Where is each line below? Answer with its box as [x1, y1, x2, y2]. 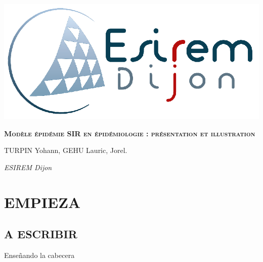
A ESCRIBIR [4, 226, 77, 242]
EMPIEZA [4, 191, 81, 212]
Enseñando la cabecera [4, 249, 75, 260]
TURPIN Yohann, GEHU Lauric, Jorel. [4, 145, 127, 155]
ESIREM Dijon [4, 162, 52, 172]
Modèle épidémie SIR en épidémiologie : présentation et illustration [4, 128, 255, 138]
